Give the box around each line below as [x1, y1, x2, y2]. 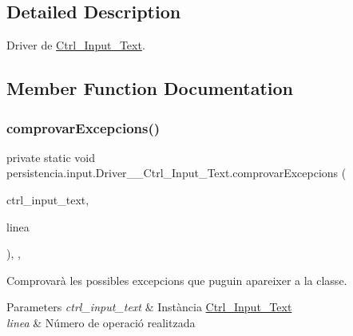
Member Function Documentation [6, 76, 294, 101]
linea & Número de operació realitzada [6, 314, 196, 330]
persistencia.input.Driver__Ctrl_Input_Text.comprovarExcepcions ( [6, 164, 347, 181]
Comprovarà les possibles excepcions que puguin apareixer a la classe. [6, 271, 347, 288]
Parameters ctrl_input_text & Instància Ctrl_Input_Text [6, 298, 292, 315]
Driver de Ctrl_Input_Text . [6, 37, 145, 53]
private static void [6, 148, 95, 165]
